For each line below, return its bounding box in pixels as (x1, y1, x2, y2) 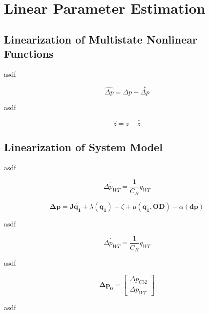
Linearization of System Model (4, 139, 163, 154)
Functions (4, 46, 54, 61)
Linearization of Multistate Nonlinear (4, 31, 197, 46)
